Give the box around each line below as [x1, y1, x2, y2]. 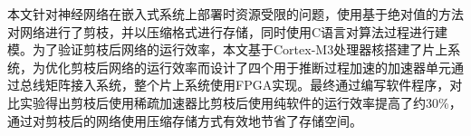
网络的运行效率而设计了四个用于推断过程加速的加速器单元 [108, 57, 451, 76]
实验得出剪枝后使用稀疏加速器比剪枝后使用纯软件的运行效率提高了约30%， [19, 92, 462, 112]
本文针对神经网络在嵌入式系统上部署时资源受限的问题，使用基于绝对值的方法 [7, 5, 464, 23]
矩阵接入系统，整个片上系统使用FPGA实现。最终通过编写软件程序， [44, 75, 450, 94]
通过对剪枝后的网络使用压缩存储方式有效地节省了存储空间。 [7, 111, 362, 130]
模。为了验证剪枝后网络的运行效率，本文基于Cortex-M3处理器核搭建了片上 [7, 40, 448, 59]
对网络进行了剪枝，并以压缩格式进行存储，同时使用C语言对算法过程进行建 [7, 22, 448, 41]
